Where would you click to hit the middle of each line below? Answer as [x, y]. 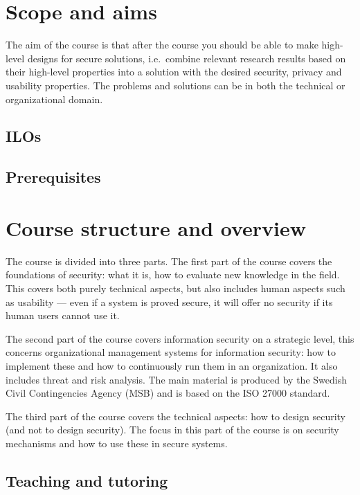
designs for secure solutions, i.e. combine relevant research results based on [187, 58]
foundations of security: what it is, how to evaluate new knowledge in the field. [173, 274]
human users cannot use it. [63, 315]
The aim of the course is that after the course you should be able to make [162, 45]
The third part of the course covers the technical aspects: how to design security [175, 416]
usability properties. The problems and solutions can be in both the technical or [175, 85]
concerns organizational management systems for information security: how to [171, 352]
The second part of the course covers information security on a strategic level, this [180, 338]
